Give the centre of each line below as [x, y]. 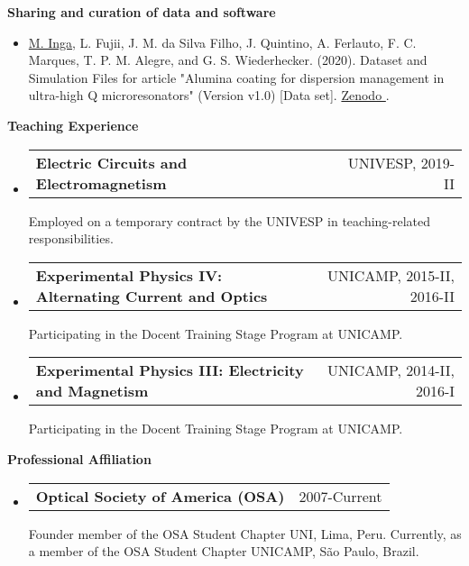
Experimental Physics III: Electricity [170, 370]
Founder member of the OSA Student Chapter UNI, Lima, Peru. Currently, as [245, 533]
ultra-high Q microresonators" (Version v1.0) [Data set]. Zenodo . [209, 95]
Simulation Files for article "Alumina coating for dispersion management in [236, 77]
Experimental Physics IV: [129, 275]
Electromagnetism [101, 183]
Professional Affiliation [79, 458]
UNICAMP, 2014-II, [391, 370]
